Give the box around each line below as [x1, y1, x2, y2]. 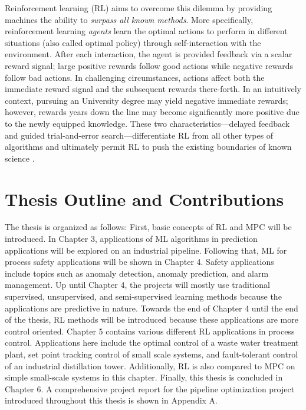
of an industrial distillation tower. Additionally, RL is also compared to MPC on [5, 359, 295, 372]
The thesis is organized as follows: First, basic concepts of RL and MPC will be [5, 221, 292, 233]
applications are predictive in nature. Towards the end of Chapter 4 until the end [5, 301, 298, 314]
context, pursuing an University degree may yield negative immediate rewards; [5, 94, 288, 106]
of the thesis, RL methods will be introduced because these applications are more [5, 313, 298, 326]
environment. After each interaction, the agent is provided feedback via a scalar [5, 48, 292, 60]
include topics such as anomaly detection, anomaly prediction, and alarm [5, 267, 269, 279]
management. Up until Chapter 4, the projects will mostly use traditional [5, 278, 270, 291]
